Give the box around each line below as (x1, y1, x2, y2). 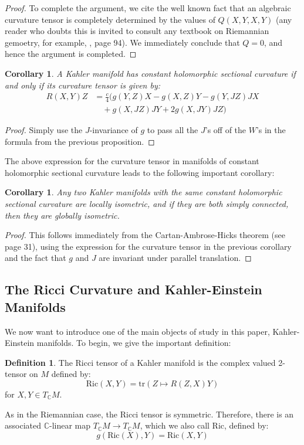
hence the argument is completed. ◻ (5, 47, 137, 60)
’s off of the (205, 124, 246, 136)
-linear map (49, 419, 91, 432)
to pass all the (147, 124, 198, 136)
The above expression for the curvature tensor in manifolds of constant (5, 155, 259, 167)
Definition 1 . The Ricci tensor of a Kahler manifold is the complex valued (5, 356, 276, 368)
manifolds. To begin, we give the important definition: (36, 337, 231, 349)
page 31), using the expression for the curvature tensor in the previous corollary (5, 240, 292, 252)
